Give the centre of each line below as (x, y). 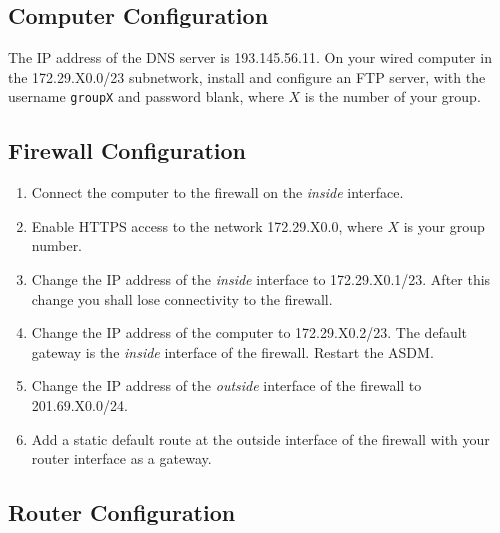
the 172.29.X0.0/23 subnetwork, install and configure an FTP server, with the (247, 76)
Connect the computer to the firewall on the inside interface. (217, 192)
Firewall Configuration (127, 150)
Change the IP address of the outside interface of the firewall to (226, 385)
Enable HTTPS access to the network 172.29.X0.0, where (207, 225)
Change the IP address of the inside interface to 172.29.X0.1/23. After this (261, 279)
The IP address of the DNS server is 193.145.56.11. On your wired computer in (250, 57)
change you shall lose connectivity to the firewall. (182, 298)
